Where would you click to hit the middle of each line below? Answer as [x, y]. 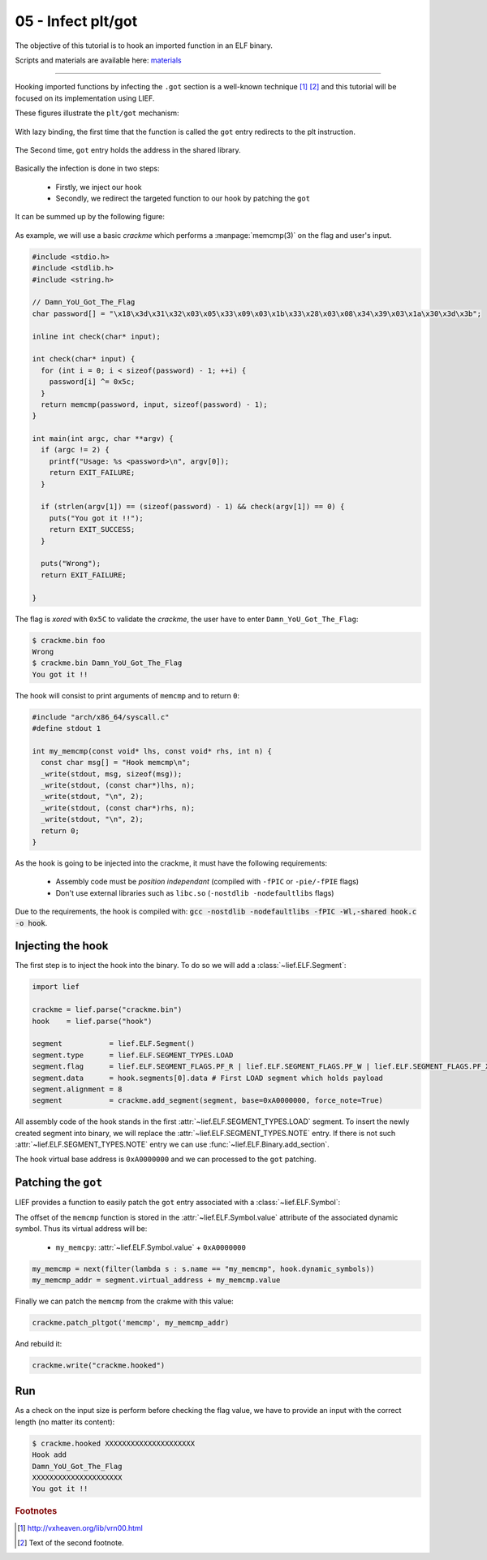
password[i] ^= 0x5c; [92, 382]
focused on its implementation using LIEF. [85, 98]
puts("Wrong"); [71, 564]
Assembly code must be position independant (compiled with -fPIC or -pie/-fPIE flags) [207, 882]
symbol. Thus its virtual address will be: [81, 1229]
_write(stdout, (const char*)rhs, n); [118, 808]
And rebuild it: [39, 1343]
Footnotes [36, 1511]
